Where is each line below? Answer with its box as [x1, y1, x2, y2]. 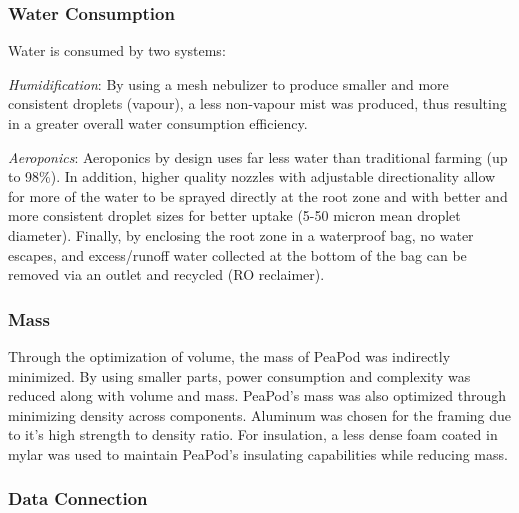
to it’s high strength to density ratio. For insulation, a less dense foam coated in [8, 424, 498, 445]
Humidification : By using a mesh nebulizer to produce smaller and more [8, 73, 449, 94]
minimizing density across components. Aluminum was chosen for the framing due [8, 404, 512, 425]
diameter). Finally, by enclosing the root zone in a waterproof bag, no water [8, 224, 474, 245]
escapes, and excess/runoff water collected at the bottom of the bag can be [8, 244, 467, 265]
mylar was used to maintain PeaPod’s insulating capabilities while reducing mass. [8, 443, 508, 464]
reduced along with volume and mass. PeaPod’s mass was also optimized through [8, 385, 506, 406]
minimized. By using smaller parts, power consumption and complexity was [8, 365, 471, 386]
